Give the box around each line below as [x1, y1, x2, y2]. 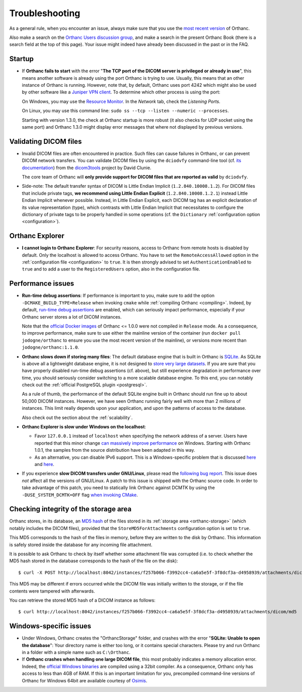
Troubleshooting [9, 8, 81, 19]
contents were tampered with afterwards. [9, 588, 95, 594]
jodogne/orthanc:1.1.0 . [22, 344, 80, 350]
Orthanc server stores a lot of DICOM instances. [22, 313, 122, 320]
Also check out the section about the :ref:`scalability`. [22, 414, 133, 420]
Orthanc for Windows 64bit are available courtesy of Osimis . [22, 677, 147, 683]
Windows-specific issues [9, 622, 92, 630]
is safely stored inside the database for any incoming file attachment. [9, 542, 153, 548]
